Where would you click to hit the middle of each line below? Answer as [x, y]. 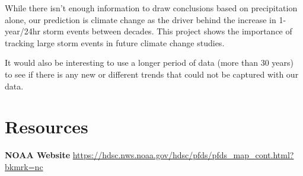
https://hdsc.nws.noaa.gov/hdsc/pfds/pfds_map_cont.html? [183, 155]
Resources [47, 127]
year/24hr [23, 31]
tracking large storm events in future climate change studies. [115, 42]
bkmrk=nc [24, 166]
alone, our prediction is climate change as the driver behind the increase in [141, 19]
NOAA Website [38, 155]
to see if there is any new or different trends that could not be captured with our [152, 74]
